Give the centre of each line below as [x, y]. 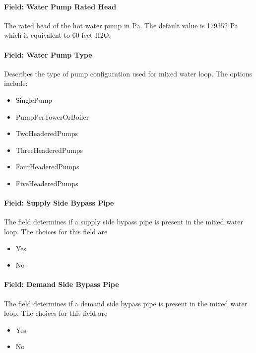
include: [16, 83]
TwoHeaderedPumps [47, 133]
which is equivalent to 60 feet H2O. [58, 35]
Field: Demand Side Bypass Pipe [62, 284]
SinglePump [34, 100]
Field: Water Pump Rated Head [60, 6]
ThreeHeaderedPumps [49, 150]
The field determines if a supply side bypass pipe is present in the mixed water [124, 222]
